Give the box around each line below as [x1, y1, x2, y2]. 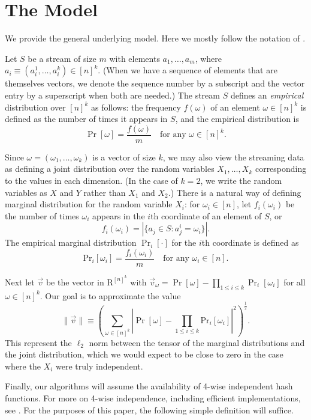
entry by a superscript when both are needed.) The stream [5, 88, 220, 101]
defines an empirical [230, 88, 304, 101]
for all [283, 275, 306, 288]
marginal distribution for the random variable [5, 198, 173, 210]
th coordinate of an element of [150, 209, 262, 222]
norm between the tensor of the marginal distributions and [89, 336, 305, 348]
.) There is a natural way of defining [168, 186, 301, 198]
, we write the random [200, 174, 282, 186]
